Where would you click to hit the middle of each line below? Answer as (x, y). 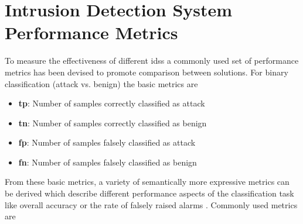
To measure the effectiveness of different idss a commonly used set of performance (152, 61)
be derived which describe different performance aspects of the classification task (149, 193)
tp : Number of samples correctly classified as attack (112, 103)
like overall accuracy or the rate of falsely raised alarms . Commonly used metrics (151, 204)
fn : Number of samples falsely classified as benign (108, 162)
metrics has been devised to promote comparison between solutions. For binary (147, 72)
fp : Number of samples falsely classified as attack (107, 142)
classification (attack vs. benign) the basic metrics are (101, 83)
